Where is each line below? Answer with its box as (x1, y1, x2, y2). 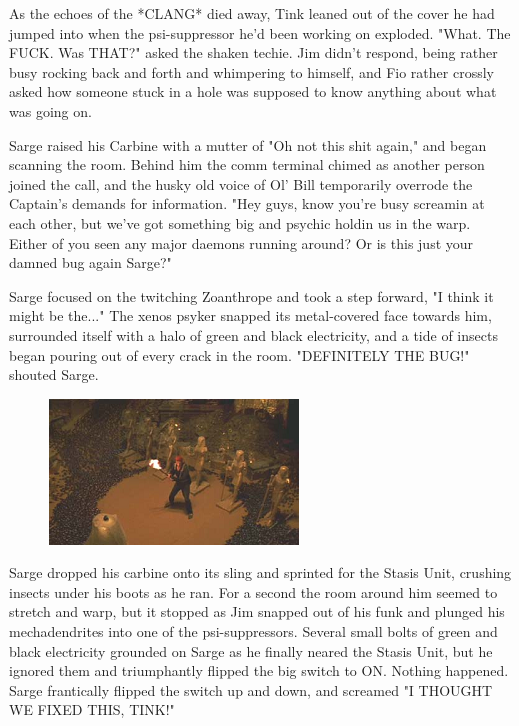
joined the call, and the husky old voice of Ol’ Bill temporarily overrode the (9, 173, 473, 194)
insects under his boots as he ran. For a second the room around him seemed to (9, 581, 498, 602)
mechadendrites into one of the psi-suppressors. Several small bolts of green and (9, 621, 498, 642)
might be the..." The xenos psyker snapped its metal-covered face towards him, (9, 305, 492, 326)
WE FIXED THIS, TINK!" (9, 699, 175, 720)
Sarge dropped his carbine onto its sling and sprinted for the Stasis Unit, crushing (9, 562, 512, 583)
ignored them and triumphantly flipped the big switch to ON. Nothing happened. (9, 660, 509, 681)
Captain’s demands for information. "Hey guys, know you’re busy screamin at (9, 193, 485, 214)
